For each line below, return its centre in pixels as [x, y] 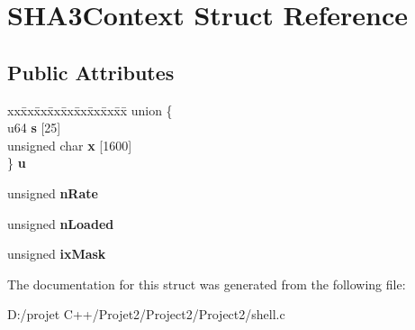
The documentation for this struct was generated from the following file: [207, 284]
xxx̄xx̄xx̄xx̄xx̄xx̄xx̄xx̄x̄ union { [90, 110]
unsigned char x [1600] [70, 145]
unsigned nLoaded [61, 223]
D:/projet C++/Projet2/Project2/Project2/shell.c [146, 314]
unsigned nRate [53, 192]
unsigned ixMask [57, 254]
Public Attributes [91, 72]
